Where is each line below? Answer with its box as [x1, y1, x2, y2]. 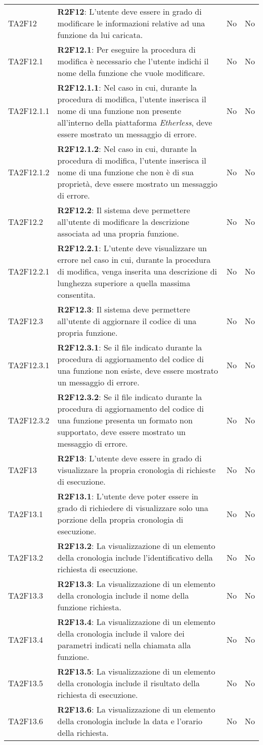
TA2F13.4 [8, 633, 43, 645]
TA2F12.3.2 [8, 414, 50, 426]
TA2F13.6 [8, 715, 43, 727]
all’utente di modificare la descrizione [57, 216, 190, 227]
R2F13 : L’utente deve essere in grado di [57, 452, 202, 464]
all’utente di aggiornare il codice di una [57, 315, 197, 327]
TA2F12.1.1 [8, 105, 50, 116]
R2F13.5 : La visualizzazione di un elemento [57, 665, 215, 677]
